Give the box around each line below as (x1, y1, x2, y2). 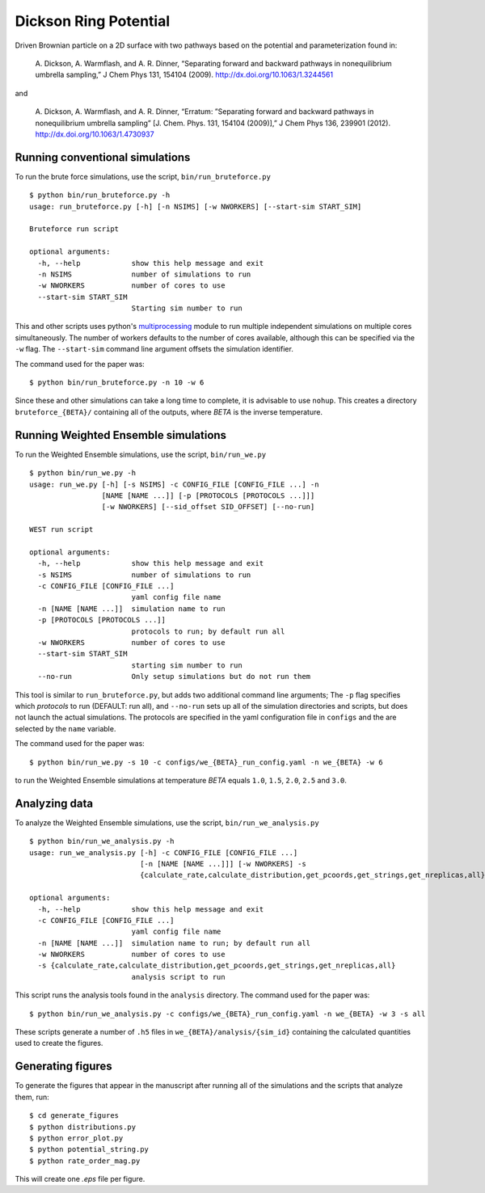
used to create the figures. (15, 1039, 103, 1048)
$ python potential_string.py (29, 1145, 150, 1154)
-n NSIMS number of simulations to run (37, 269, 251, 279)
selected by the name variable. (15, 723, 116, 733)
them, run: (15, 1092, 50, 1102)
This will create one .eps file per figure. (15, 1174, 145, 1184)
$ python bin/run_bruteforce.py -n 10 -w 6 (29, 378, 205, 387)
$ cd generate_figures (29, 1111, 120, 1120)
